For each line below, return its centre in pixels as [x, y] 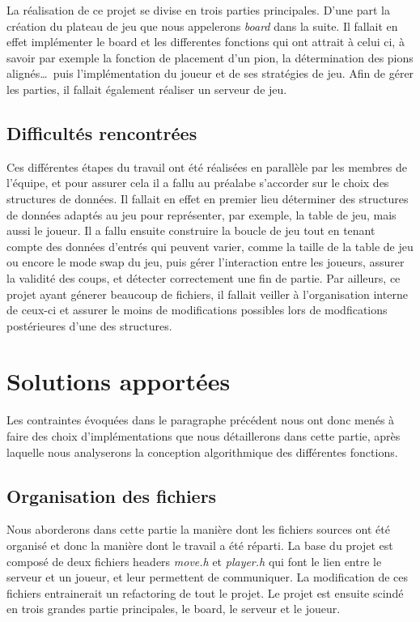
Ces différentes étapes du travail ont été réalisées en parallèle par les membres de [207, 166]
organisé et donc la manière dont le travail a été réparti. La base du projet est [200, 545]
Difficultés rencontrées [102, 132]
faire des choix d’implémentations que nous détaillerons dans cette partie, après [204, 436]
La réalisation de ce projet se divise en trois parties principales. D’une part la [198, 10]
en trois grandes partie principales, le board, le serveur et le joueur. [174, 609]
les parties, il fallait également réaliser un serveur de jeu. [147, 89]
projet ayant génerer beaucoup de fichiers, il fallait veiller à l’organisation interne [207, 294]
